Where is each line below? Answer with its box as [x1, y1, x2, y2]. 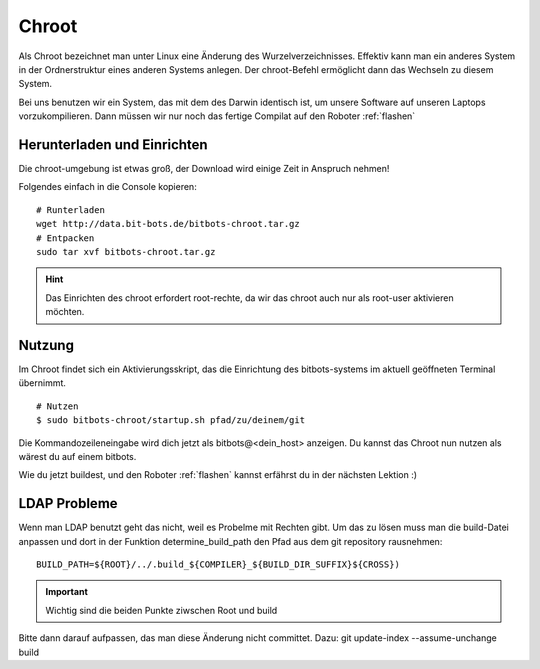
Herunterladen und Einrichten [18, 136, 209, 153]
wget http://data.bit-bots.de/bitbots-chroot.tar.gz [36, 218, 300, 230]
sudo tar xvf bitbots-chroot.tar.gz [36, 246, 216, 257]
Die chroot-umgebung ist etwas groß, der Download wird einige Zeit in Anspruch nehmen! [18, 163, 390, 175]
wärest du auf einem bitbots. [18, 451, 137, 462]
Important [45, 586, 89, 598]
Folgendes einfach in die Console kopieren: [18, 181, 197, 193]
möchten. [45, 306, 85, 318]
